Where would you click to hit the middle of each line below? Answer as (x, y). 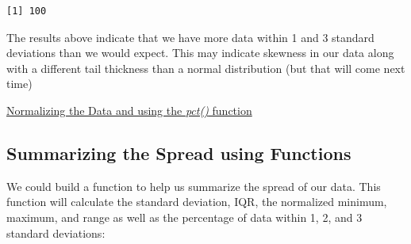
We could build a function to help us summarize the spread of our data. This (194, 186)
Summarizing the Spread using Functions (179, 152)
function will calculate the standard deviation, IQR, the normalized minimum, (197, 202)
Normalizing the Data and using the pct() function (129, 110)
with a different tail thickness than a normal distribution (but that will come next (206, 68)
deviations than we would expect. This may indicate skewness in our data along (200, 53)
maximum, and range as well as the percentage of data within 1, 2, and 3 (184, 217)
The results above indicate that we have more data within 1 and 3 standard (190, 37)
